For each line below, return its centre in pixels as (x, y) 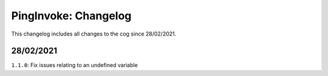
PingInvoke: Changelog (71, 16)
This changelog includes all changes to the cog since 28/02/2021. (94, 34)
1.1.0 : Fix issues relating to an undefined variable (74, 65)
